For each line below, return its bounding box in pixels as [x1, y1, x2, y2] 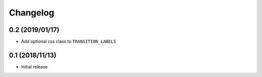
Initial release [21, 63, 48, 70]
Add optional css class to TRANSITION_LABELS [21, 39, 116, 45]
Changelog [9, 7, 54, 18]
